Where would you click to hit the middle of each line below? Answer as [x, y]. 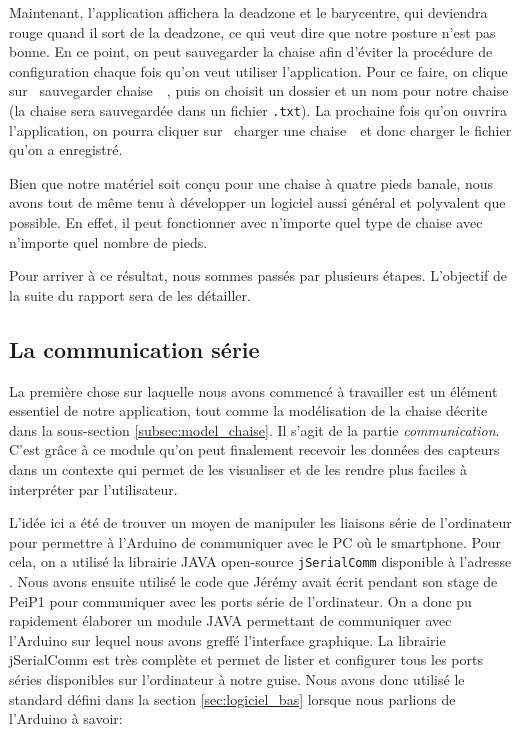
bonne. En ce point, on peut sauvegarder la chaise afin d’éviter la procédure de [251, 51]
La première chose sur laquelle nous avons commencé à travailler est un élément [253, 390]
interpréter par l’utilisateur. [93, 488]
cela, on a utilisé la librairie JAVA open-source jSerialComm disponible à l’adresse [260, 561]
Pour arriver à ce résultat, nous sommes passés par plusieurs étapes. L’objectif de [258, 275]
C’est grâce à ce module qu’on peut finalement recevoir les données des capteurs [254, 449]
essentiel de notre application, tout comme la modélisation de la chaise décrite [248, 410]
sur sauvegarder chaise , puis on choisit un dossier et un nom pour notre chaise [259, 90]
